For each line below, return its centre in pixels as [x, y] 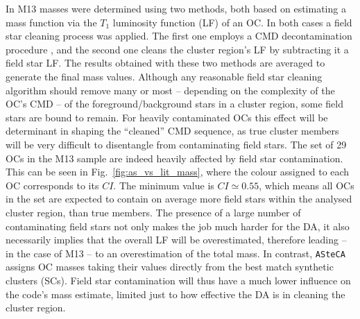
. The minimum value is [164, 185]
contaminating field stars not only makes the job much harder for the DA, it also [178, 226]
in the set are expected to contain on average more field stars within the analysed [179, 199]
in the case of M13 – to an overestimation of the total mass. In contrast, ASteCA [175, 253]
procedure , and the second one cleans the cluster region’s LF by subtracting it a [177, 49]
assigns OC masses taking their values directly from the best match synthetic [170, 267]
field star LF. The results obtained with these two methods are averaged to [165, 63]
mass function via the [51, 22]
